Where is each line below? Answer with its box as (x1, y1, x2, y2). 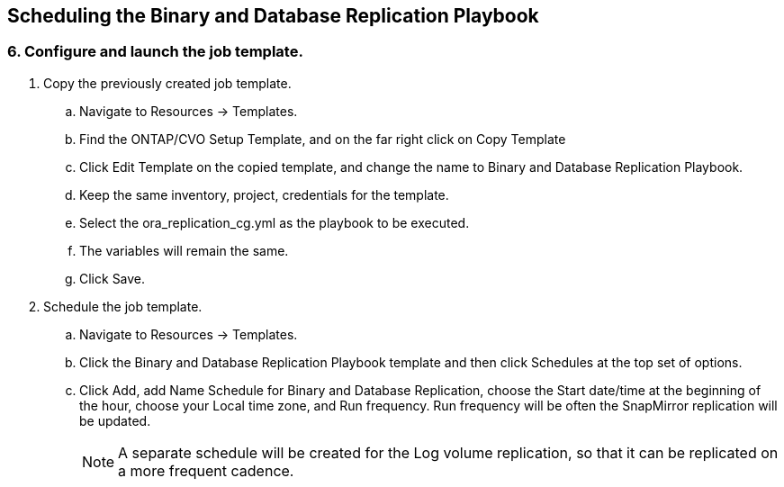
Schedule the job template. (43, 298, 203, 314)
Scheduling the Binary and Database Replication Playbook (7, 5, 539, 27)
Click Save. (79, 270, 146, 286)
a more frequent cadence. (118, 461, 294, 480)
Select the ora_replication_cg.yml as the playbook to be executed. (79, 214, 470, 230)
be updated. (79, 412, 151, 428)
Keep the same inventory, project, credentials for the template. (79, 186, 449, 203)
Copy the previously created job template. (43, 75, 292, 91)
